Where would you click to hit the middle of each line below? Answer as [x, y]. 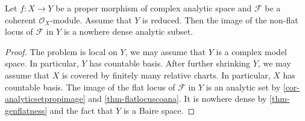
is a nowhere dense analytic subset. [128, 31]
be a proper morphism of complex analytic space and [154, 8]
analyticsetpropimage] [45, 99]
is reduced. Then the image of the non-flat [220, 19]
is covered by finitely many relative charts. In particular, [166, 75]
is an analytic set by [243, 87]
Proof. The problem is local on [61, 51]
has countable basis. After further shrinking [170, 63]
